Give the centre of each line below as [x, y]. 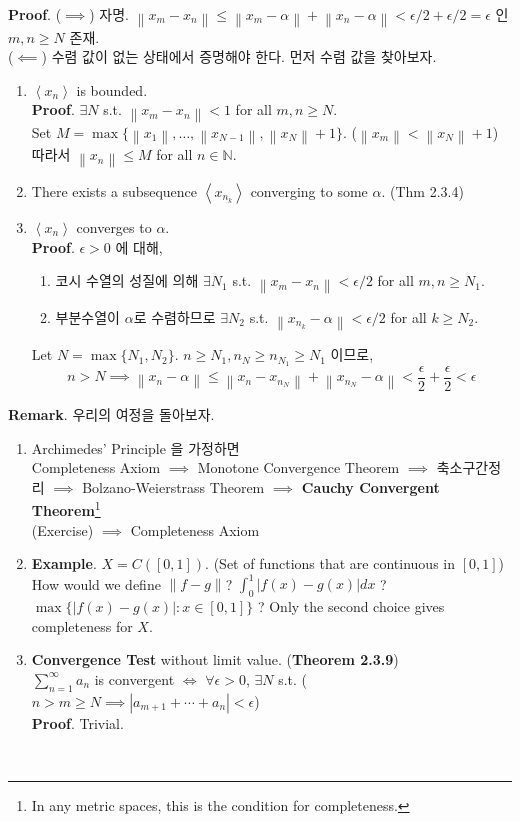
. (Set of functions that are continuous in [330, 563]
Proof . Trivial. [77, 722]
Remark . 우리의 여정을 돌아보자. [111, 413]
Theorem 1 [66, 508]
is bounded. [112, 89]
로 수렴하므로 [174, 316]
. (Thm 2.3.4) [422, 190]
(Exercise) [62, 529]
